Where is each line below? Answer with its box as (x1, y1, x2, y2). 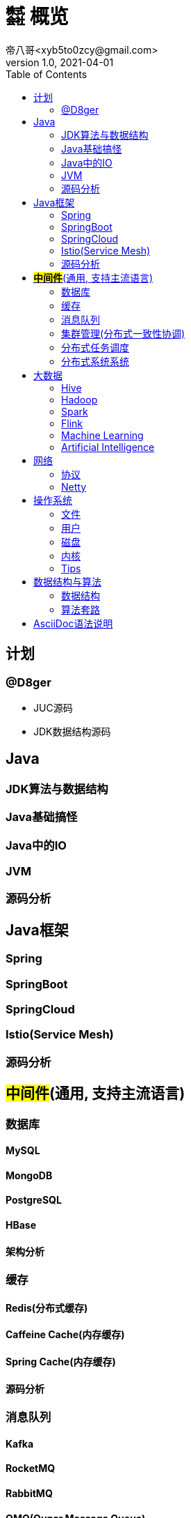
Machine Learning (61, 429, 144, 441)
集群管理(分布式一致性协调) (61, 327, 185, 339)
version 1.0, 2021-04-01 (6, 56, 114, 68)
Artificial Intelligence (61, 440, 155, 453)
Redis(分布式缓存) (6, 1301, 88, 1314)
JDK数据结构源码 (33, 725, 111, 737)
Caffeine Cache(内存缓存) (6, 1328, 125, 1341)
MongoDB (6, 1169, 53, 1181)
